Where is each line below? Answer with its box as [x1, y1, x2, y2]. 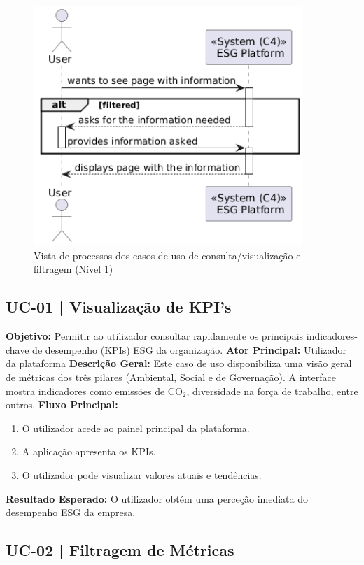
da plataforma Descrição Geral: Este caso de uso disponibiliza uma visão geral [6, 356, 352, 371]
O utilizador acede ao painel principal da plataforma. [22, 420, 250, 435]
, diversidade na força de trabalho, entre [186, 383, 358, 398]
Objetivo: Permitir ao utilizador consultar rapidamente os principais [6, 329, 304, 343]
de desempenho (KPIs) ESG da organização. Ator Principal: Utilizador [32, 342, 347, 357]
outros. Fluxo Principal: [6, 397, 118, 412]
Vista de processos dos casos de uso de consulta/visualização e [34, 248, 301, 262]
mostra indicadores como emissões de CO [6, 383, 183, 398]
